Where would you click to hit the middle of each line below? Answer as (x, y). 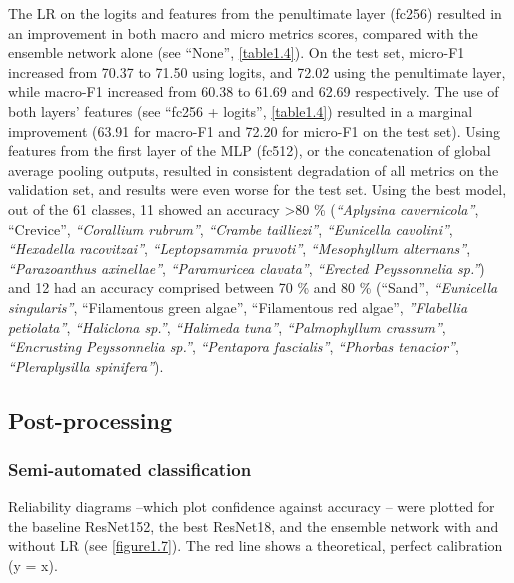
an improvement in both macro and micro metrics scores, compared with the (243, 32)
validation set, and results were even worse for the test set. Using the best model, (257, 189)
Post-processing (90, 419)
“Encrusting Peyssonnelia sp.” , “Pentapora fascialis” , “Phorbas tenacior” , (233, 346)
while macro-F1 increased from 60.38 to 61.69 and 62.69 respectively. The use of (253, 91)
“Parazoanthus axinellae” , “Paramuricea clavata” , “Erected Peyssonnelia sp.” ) (246, 267)
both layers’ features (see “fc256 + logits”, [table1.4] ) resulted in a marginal (240, 110)
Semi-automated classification (130, 468)
